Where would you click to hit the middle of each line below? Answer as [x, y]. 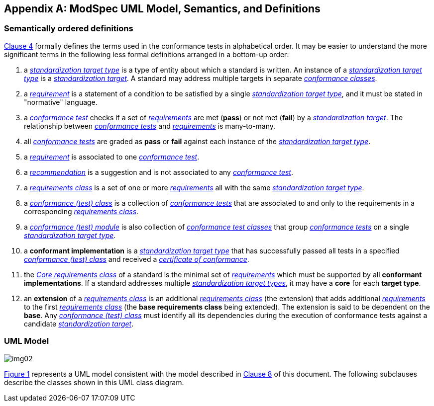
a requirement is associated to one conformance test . [112, 157]
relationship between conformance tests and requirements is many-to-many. [150, 126]
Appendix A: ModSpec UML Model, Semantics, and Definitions [162, 9]
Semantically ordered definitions [69, 29]
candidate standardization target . [79, 324]
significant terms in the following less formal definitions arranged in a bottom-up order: [147, 54]
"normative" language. [61, 102]
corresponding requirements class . [81, 211]
